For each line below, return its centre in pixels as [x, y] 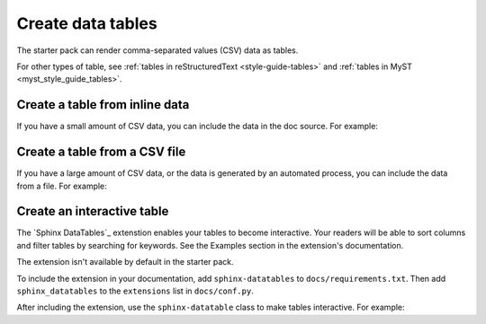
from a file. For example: [62, 186]
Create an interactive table [93, 211]
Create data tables [87, 23]
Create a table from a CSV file [101, 152]
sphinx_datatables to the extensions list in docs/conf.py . [135, 291]
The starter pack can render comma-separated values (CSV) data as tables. [157, 50]
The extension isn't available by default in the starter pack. [125, 262]
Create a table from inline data [103, 105]
